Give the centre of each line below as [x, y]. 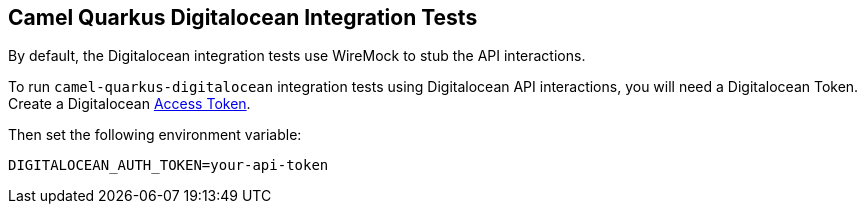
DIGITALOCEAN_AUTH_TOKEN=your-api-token [168, 165]
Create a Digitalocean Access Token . [129, 104]
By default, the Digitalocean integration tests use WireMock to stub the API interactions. [297, 56]
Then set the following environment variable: [155, 135]
